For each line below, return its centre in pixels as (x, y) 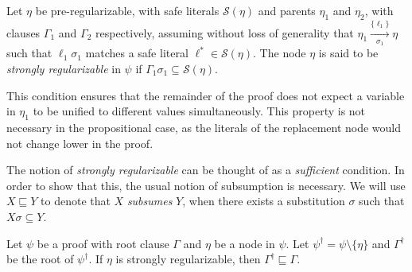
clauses (23, 32)
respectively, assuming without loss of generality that (225, 32)
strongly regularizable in (64, 68)
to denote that (76, 201)
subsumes (150, 201)
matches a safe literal (137, 53)
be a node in (245, 243)
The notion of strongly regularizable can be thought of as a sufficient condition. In (206, 170)
